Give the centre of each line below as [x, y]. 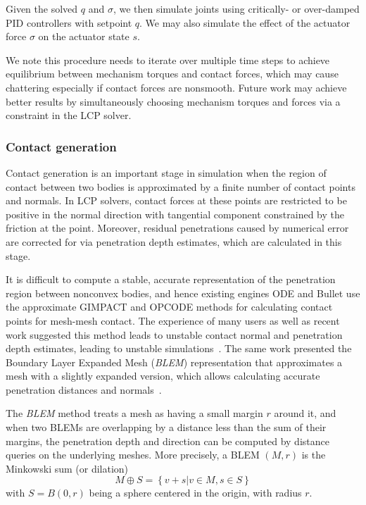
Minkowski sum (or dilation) [67, 468]
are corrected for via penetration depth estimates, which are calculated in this [174, 241]
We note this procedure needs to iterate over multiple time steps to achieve [168, 60]
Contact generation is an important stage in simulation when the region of [166, 172]
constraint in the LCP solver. [69, 115]
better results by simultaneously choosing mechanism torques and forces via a [173, 101]
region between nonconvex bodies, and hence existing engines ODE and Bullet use [183, 293]
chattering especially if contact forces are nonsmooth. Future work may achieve [176, 87]
